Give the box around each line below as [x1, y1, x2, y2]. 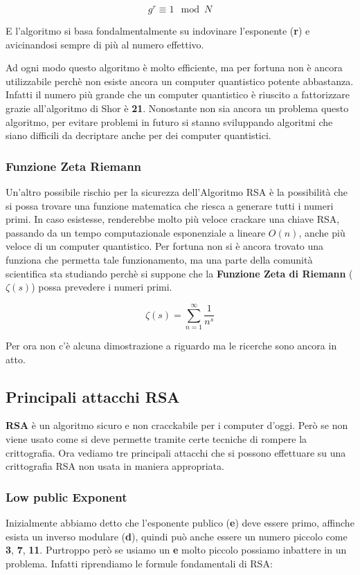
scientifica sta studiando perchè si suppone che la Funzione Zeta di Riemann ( [6, 266, 353, 280]
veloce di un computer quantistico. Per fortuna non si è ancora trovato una [6, 239, 324, 253]
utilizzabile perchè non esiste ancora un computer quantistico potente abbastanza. [6, 73, 354, 88]
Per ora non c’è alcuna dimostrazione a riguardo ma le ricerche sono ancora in [6, 338, 337, 352]
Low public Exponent [6, 488, 127, 505]
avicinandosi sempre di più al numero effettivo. [6, 37, 204, 51]
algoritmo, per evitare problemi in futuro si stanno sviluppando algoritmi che [6, 114, 333, 129]
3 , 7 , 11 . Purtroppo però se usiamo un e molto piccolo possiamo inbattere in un [6, 542, 347, 557]
